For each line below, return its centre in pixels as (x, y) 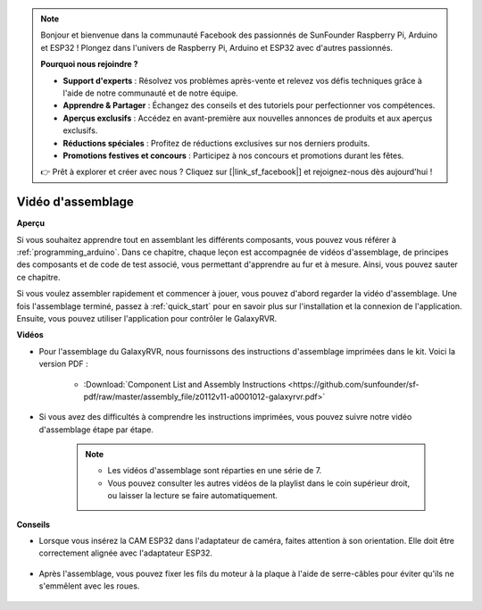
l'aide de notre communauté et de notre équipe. (150, 93)
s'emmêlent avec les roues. (89, 586)
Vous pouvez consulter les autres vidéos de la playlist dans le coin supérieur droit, (259, 483)
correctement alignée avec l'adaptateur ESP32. (126, 553)
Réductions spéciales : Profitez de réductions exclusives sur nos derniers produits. (216, 143)
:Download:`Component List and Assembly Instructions (185, 384)
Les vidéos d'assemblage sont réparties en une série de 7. (215, 471)
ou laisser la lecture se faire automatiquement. (193, 496)
